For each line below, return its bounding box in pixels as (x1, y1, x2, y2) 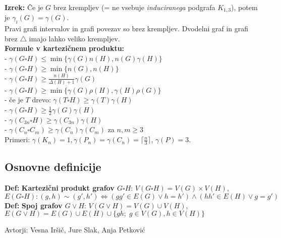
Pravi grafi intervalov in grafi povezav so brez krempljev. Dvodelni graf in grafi (5, 23, 249, 34)
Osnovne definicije (5, 159, 101, 174)
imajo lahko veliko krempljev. (29, 33, 120, 43)
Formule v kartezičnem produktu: (5, 43, 125, 53)
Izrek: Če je (5, 2, 43, 12)
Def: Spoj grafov (5, 200, 63, 210)
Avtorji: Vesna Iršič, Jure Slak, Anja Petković (5, 224, 145, 235)
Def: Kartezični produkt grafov (5, 183, 115, 193)
